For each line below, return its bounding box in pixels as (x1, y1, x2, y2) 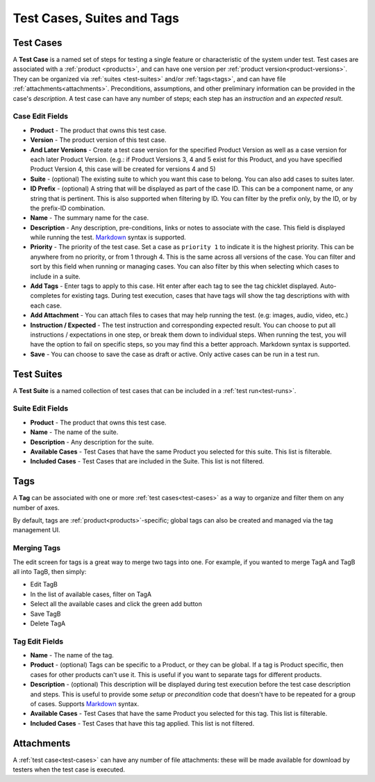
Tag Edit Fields (12, 637, 64, 646)
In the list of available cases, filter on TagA (30, 590, 152, 598)
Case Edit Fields (12, 111, 69, 121)
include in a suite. (30, 272, 81, 280)
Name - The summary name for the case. (30, 214, 149, 222)
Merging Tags (12, 543, 61, 553)
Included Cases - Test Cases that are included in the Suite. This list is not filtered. (30, 457, 265, 465)
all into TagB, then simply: (12, 567, 87, 575)
